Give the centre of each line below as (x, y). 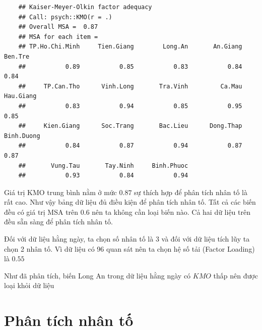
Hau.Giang (20, 96)
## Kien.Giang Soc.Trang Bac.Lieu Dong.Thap (130, 126)
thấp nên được (236, 275)
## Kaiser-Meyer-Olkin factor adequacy (85, 7)
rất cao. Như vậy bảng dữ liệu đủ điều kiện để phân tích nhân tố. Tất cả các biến (130, 202)
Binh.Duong (22, 136)
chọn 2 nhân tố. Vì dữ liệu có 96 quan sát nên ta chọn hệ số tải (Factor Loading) (129, 248)
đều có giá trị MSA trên (41, 211)
